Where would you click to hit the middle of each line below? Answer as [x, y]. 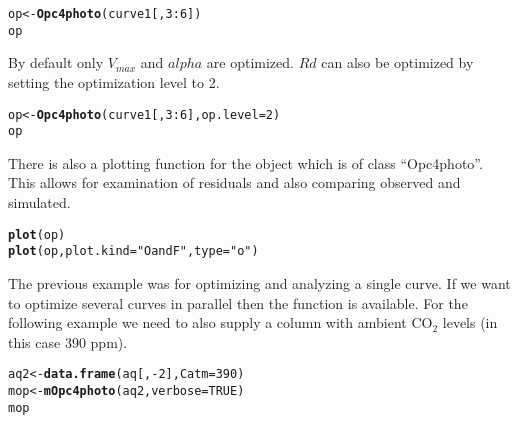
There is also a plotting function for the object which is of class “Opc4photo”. [245, 162]
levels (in [470, 322]
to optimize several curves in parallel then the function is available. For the [238, 302]
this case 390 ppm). [68, 341]
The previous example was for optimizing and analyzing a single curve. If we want [259, 282]
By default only [56, 62]
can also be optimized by [397, 62]
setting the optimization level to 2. [114, 81]
